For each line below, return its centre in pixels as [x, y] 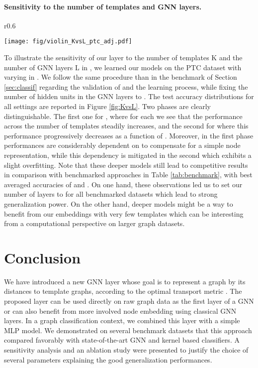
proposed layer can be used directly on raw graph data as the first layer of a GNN [129, 301]
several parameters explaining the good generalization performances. [108, 359]
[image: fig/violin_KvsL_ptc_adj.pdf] [68, 42]
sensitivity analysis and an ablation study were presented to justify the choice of [126, 350]
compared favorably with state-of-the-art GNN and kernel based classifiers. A [122, 340]
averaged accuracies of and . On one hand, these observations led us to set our [123, 184]
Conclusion [43, 257]
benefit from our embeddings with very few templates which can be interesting [124, 213]
